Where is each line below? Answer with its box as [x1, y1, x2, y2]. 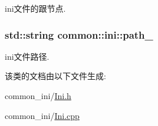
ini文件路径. [5, 50, 50, 62]
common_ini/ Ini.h [5, 90, 71, 101]
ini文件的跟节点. [5, 2, 66, 14]
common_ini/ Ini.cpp [5, 109, 80, 121]
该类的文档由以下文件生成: [5, 70, 106, 82]
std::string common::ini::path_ [5, 27, 153, 42]
